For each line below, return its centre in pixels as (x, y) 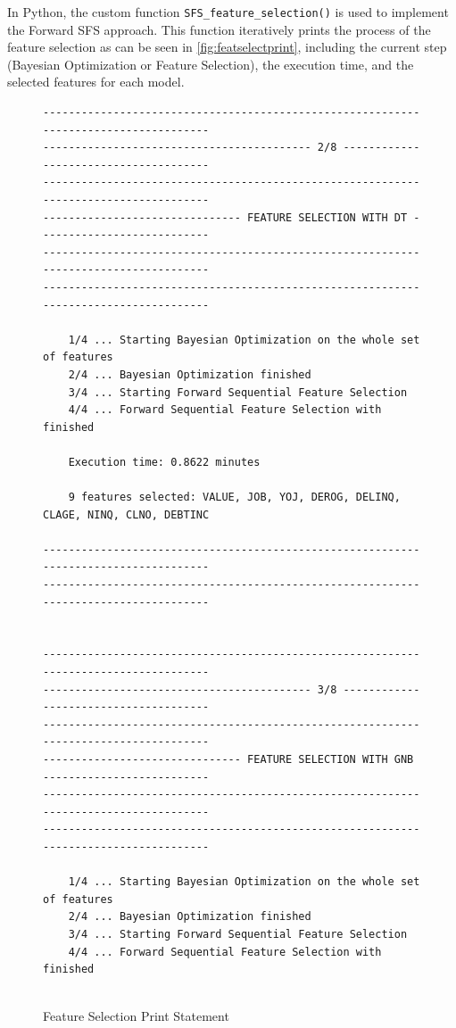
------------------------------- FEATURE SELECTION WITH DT (225, 217)
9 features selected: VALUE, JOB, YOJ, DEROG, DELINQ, (234, 497)
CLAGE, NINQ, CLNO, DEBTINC (126, 514)
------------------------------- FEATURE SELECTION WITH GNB (228, 759)
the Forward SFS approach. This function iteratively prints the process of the (219, 29)
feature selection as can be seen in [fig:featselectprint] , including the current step (227, 47)
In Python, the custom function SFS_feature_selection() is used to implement (228, 12)
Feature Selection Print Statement (136, 1016)
